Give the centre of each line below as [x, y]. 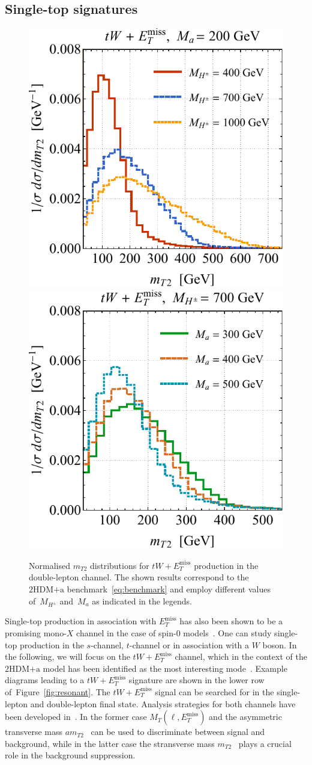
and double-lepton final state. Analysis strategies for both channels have [163, 703]
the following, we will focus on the [67, 656]
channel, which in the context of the [241, 656]
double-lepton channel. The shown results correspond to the [139, 577]
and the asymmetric [245, 717]
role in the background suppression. [70, 755]
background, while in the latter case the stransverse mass [110, 743]
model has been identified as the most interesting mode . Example [165, 668]
